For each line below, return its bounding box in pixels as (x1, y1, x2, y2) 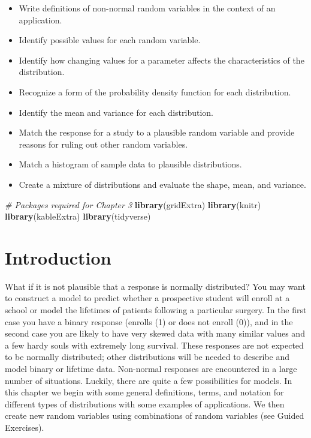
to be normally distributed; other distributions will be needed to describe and (5, 350, 290, 363)
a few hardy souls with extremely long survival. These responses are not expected (5, 338, 304, 351)
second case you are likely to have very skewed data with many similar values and (5, 327, 305, 340)
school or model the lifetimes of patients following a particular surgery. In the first (5, 304, 307, 316)
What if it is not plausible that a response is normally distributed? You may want (5, 280, 306, 292)
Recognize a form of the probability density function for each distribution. (19, 85, 291, 98)
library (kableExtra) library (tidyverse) (5, 210, 151, 223)
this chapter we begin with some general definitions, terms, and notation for (5, 386, 284, 398)
